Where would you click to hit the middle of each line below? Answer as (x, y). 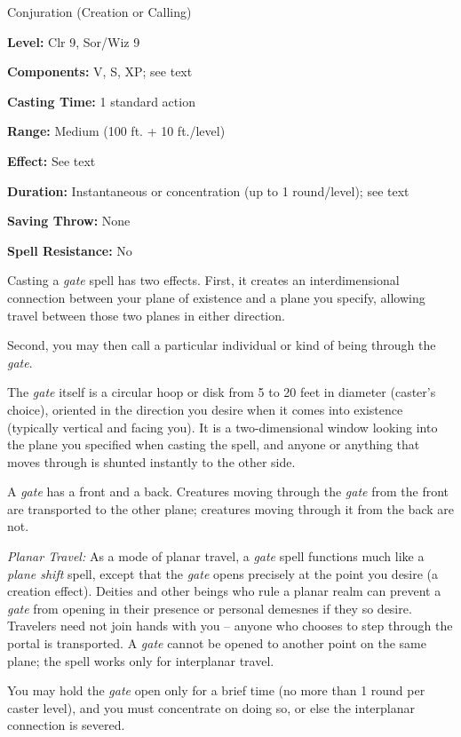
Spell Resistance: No (70, 250)
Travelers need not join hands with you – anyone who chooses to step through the (230, 626)
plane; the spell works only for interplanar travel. (141, 660)
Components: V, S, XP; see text (100, 71)
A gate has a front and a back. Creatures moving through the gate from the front (228, 491)
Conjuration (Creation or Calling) (99, 12)
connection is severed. (66, 725)
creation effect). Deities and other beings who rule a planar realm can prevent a (224, 591)
